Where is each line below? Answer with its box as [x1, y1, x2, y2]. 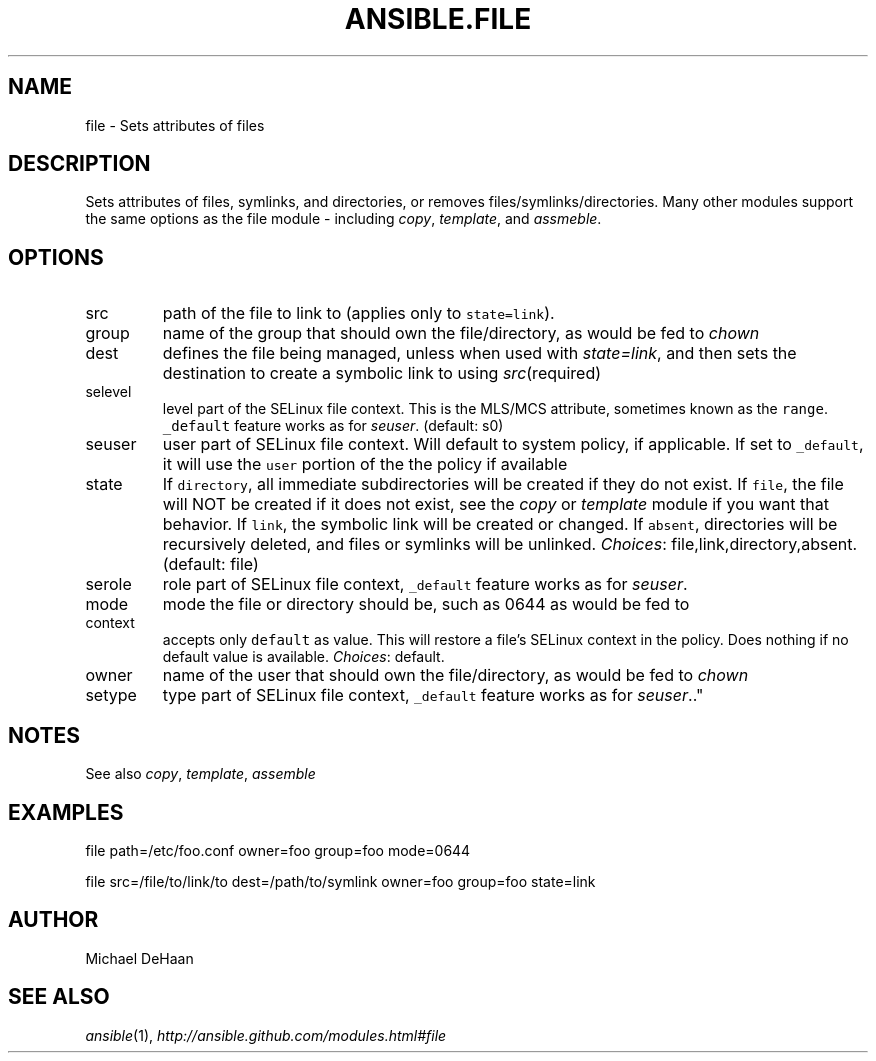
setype [85, 685, 137, 706]
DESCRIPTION [8, 151, 151, 177]
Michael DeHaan [85, 949, 194, 967]
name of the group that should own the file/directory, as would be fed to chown [162, 323, 760, 344]
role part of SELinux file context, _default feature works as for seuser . [162, 574, 688, 595]
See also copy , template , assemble [85, 765, 316, 783]
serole [85, 574, 132, 595]
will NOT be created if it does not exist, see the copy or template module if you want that [162, 494, 829, 515]
